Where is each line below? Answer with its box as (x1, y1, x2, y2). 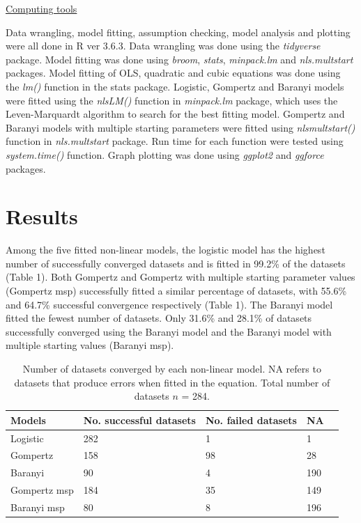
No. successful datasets (83, 412, 196, 427)
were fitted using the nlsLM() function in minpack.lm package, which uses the (6, 93, 338, 107)
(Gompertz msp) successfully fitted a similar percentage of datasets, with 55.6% (6, 283, 347, 298)
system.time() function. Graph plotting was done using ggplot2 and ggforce (6, 147, 324, 162)
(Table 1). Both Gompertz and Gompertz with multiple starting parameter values (6, 270, 355, 284)
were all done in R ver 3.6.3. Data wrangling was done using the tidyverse (6, 38, 321, 53)
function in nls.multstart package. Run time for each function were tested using (6, 134, 344, 148)
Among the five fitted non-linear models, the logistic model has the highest (6, 242, 325, 257)
